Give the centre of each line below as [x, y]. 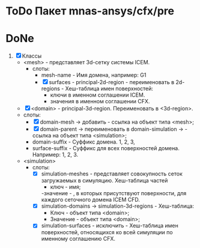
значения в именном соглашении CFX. [100, 101]
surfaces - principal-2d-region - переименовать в [112, 82]
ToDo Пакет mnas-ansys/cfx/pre [90, 11]
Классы [32, 56]
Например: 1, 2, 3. [55, 155]
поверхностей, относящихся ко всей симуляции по [107, 232]
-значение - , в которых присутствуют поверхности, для [114, 193]
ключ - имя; [65, 187]
